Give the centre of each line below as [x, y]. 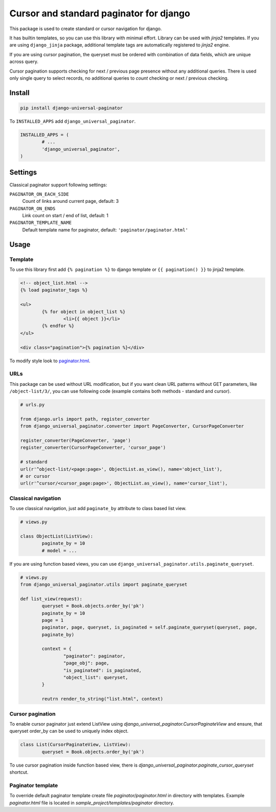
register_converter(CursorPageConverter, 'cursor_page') [93, 448]
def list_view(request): [51, 599]
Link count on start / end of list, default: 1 [65, 216]
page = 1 [53, 620]
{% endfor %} [58, 326]
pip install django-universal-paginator [71, 108]
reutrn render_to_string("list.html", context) [102, 699]
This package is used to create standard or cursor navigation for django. [86, 29]
